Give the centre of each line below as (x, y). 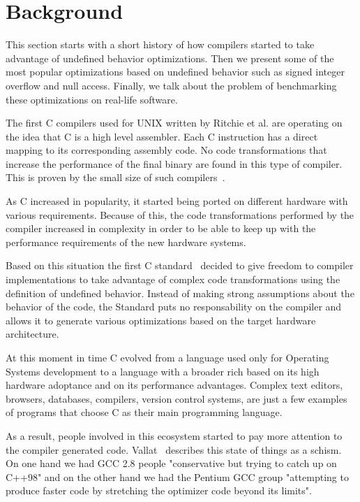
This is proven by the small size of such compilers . (115, 177)
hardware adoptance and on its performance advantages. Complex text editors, (174, 385)
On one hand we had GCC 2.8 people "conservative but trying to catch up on (171, 463)
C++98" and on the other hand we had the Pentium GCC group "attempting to (177, 476)
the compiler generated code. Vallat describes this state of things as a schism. (174, 449)
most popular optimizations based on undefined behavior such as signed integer (175, 72)
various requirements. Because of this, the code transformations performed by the (180, 214)
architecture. (32, 334)
